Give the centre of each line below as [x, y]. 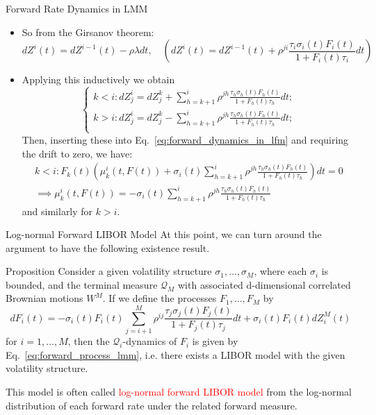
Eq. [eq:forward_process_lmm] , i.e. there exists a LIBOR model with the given [175, 354]
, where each [280, 271]
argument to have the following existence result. [108, 247]
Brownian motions [44, 298]
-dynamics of [150, 341]
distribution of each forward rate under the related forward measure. [152, 405]
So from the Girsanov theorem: [88, 32]
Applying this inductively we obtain [98, 79]
